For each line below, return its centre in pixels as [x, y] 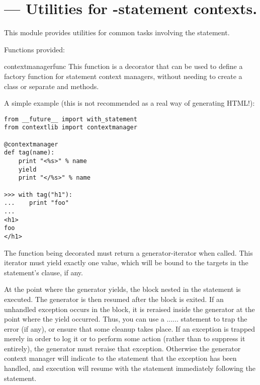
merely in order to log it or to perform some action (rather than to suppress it [125, 338]
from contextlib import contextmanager [71, 128]
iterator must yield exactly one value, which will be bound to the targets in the [126, 262]
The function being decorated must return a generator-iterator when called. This [128, 252]
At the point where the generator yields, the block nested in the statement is [122, 289]
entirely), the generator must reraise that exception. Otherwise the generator [122, 348]
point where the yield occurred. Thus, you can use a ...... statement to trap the [126, 319]
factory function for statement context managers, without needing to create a [123, 76]
